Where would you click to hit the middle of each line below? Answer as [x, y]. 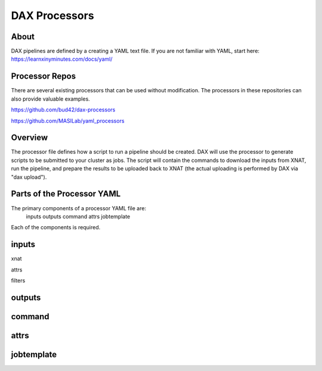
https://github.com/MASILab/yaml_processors [68, 121]
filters [18, 280]
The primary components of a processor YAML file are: [78, 208]
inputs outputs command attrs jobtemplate [78, 216]
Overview [30, 138]
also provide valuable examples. [51, 99]
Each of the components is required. [56, 227]
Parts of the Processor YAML [66, 194]
